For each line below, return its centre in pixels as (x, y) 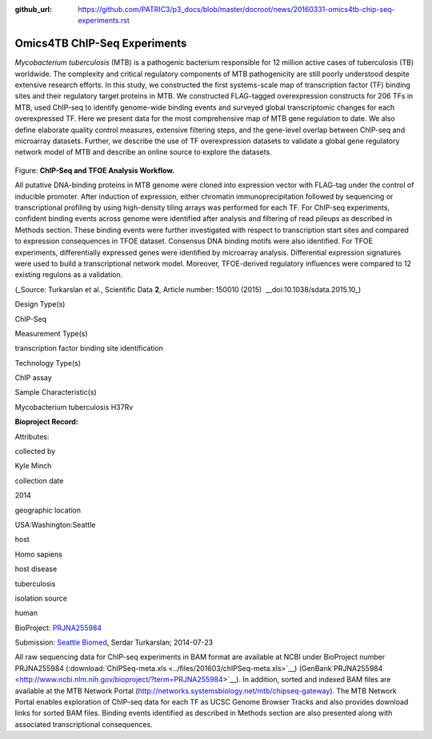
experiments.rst (104, 21)
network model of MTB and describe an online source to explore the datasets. (143, 152)
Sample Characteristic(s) (56, 392)
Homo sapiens (39, 554)
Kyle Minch (33, 466)
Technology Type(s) (48, 363)
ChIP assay (33, 378)
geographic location (48, 510)
